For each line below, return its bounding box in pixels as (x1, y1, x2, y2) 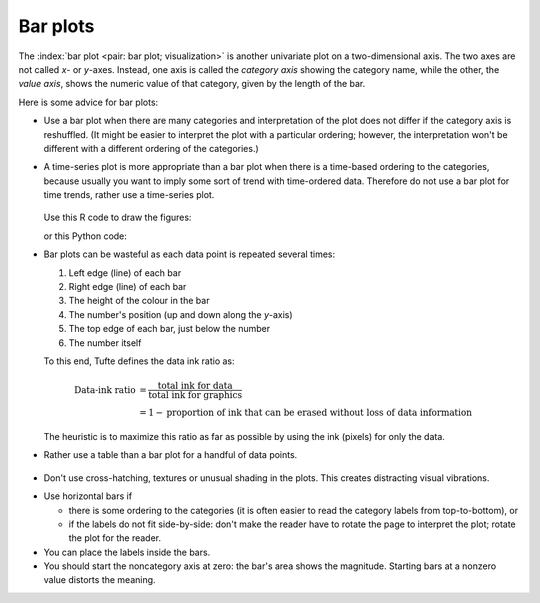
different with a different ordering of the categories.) (43, 142, 259, 154)
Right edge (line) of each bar (68, 281, 187, 293)
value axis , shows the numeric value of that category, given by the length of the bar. (18, 78, 366, 90)
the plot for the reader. (68, 532, 162, 544)
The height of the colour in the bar (68, 295, 210, 307)
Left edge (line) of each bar (68, 266, 182, 279)
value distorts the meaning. (43, 574, 156, 586)
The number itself (68, 336, 142, 349)
